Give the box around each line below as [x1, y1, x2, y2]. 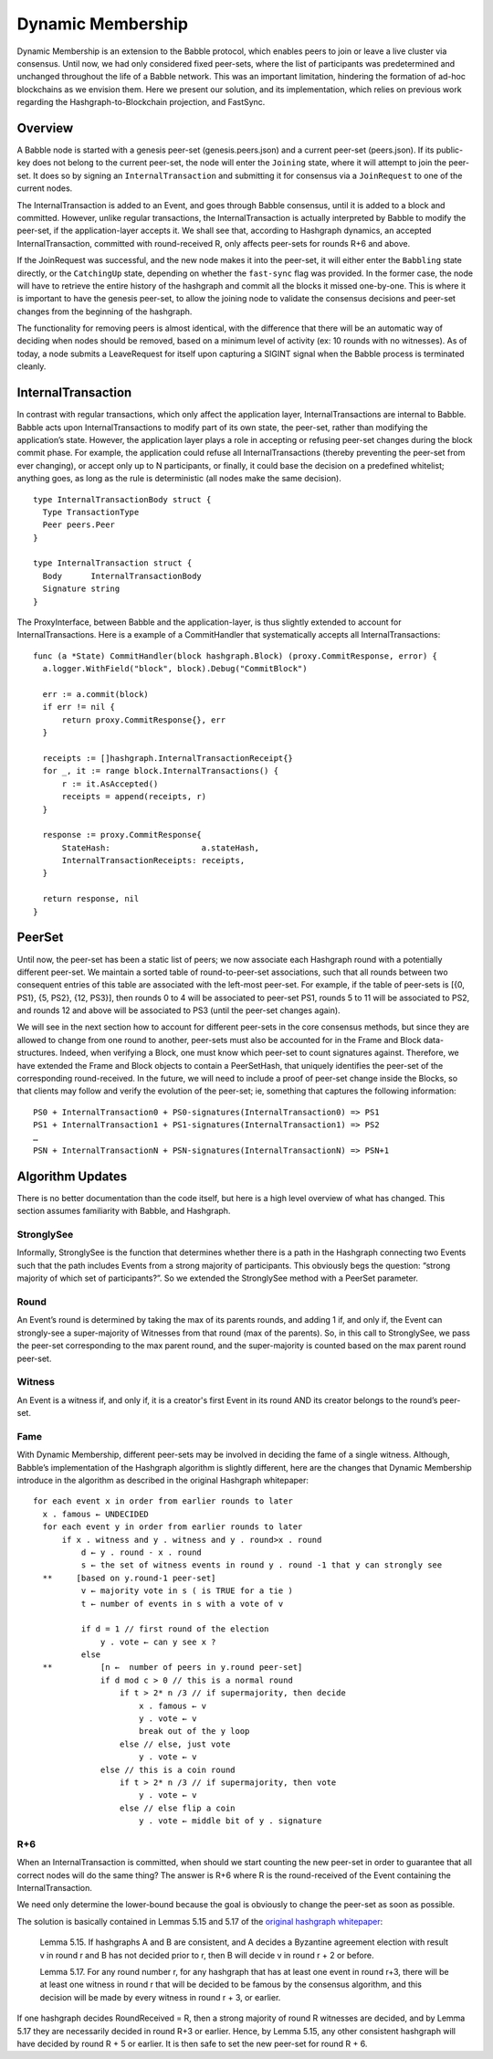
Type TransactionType [42, 507, 140, 517]
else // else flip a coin [119, 1802, 236, 1813]
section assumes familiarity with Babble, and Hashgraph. [16, 1206, 231, 1217]
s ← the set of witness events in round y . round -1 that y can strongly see [80, 1560, 443, 1570]
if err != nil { [42, 702, 116, 713]
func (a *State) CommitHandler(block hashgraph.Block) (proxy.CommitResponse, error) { [33, 650, 438, 661]
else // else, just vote [119, 1738, 231, 1749]
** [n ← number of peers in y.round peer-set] [42, 1663, 303, 1673]
